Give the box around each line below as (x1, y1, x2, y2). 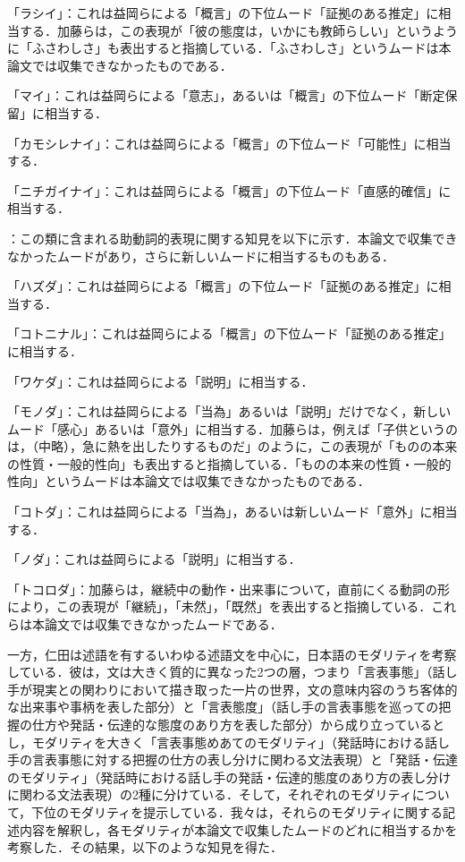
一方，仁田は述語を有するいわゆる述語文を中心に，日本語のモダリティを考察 (7, 644, 457, 663)
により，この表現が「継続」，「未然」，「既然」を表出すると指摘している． (7, 597, 432, 616)
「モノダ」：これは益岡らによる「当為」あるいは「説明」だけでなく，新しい (7, 402, 452, 421)
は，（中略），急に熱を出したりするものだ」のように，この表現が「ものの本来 (7, 437, 458, 456)
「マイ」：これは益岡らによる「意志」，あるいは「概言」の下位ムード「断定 (7, 86, 445, 105)
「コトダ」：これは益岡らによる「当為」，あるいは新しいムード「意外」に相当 (7, 502, 458, 521)
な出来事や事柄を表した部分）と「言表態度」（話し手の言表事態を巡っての (7, 697, 439, 716)
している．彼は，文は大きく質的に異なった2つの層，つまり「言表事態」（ (7, 662, 433, 681)
